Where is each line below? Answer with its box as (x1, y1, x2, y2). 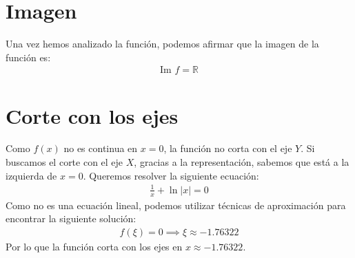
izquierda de (6, 168, 57, 182)
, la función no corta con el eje (163, 141, 292, 155)
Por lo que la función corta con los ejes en (6, 239, 183, 253)
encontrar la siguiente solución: (6, 211, 136, 226)
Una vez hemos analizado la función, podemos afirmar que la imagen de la (6, 36, 319, 51)
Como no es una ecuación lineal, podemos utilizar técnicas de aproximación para (6, 197, 346, 212)
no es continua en (63, 141, 138, 155)
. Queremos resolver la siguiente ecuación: (83, 168, 259, 182)
